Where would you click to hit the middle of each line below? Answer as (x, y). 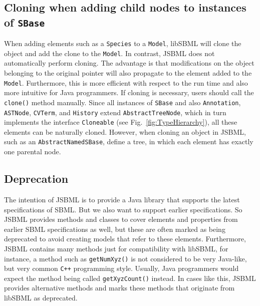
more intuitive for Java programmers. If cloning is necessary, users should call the (129, 92)
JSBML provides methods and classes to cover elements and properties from (121, 219)
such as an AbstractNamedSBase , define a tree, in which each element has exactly (129, 141)
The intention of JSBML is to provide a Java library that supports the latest (122, 199)
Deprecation (36, 179)
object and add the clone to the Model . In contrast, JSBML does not (109, 53)
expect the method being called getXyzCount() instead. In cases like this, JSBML (130, 278)
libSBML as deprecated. (41, 298)
